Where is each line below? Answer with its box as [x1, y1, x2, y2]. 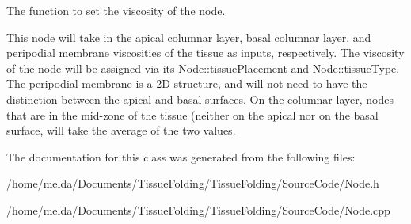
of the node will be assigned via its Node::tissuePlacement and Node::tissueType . [6, 59, 400, 76]
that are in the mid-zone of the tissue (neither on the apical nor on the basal [6, 106, 379, 123]
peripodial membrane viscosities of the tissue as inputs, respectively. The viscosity [6, 44, 405, 61]
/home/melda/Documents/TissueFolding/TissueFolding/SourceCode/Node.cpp [6, 201, 390, 218]
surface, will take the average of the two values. [6, 122, 236, 139]
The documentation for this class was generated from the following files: [6, 148, 356, 165]
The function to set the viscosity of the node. [6, 2, 226, 18]
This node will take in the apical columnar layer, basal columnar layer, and [6, 28, 371, 45]
